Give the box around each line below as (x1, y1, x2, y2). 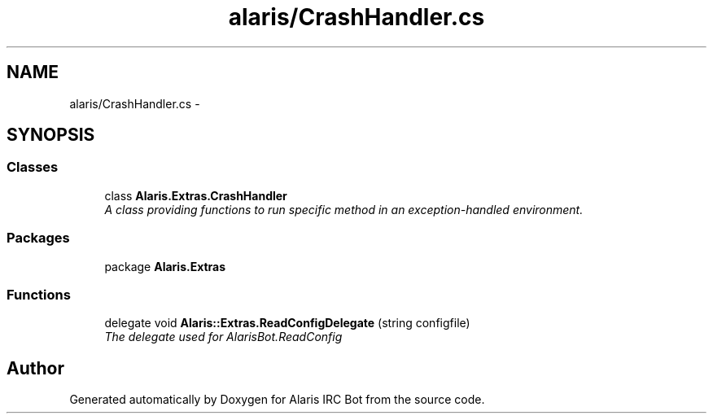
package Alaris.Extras (104, 259, 226, 273)
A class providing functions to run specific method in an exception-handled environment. (104, 202, 584, 217)
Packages (7, 230, 70, 247)
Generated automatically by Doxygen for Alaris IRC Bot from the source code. (69, 392, 485, 407)
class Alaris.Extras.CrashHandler (104, 188, 287, 203)
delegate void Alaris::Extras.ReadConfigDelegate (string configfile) (104, 316, 470, 330)
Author (7, 357, 64, 378)
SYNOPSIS (7, 125, 95, 146)
